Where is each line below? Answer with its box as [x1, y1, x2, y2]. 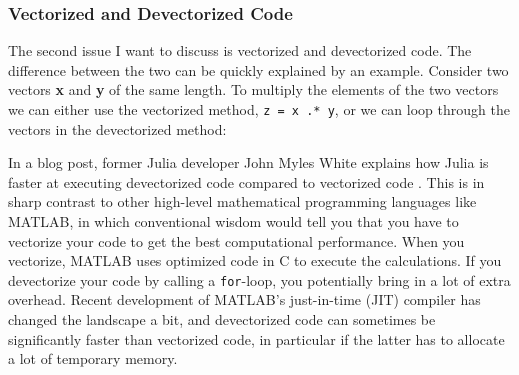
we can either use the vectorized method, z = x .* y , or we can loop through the [8, 99, 510, 119]
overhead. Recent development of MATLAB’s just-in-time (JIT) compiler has [8, 289, 481, 310]
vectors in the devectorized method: [8, 118, 227, 139]
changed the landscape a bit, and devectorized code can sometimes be [8, 309, 436, 330]
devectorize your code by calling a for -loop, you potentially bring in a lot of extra [8, 269, 511, 290]
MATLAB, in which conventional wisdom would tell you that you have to [8, 211, 459, 232]
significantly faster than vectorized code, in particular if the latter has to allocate [8, 328, 505, 349]
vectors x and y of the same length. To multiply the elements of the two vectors [8, 79, 499, 100]
